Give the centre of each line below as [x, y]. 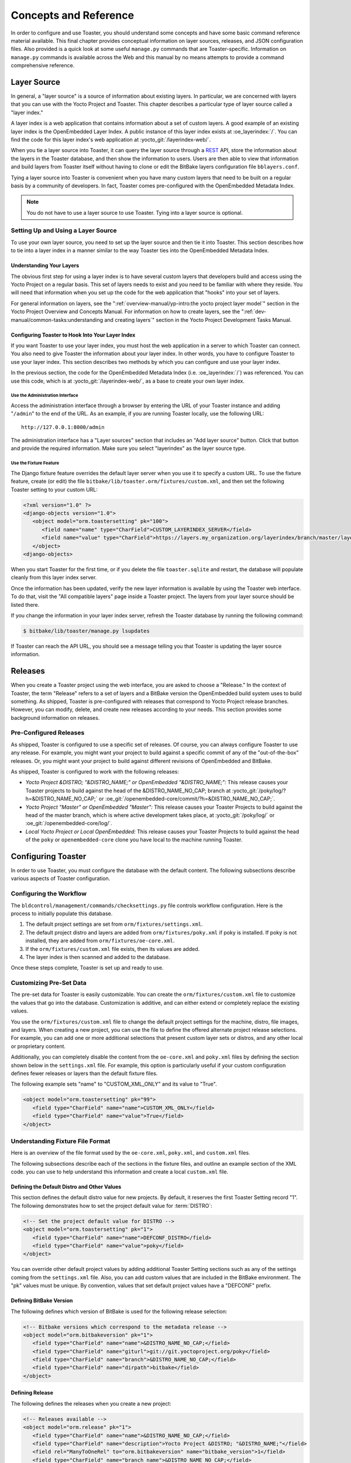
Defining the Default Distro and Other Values [66, 1187]
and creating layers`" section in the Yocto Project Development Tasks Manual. [198, 320]
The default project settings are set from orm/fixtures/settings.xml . [114, 924]
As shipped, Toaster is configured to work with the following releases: [95, 772]
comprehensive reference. [43, 66]
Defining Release [32, 1393]
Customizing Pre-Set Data [49, 983]
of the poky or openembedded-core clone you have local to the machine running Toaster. [134, 840]
